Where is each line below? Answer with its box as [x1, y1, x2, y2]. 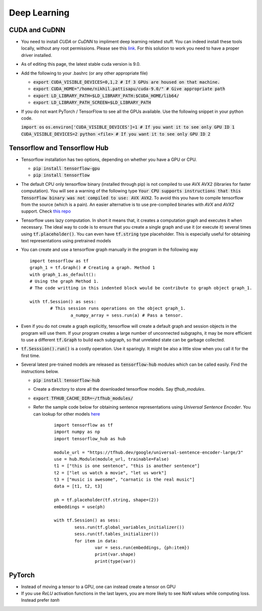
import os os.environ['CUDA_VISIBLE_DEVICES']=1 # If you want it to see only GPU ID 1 [21, 125, 235, 130]
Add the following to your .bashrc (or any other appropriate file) [21, 70, 148, 76]
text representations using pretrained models [21, 237, 111, 243]
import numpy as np [54, 429, 100, 435]
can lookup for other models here [33, 411, 100, 417]
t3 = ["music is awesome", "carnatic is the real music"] [54, 477, 195, 483]
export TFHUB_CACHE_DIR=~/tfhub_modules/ [33, 395, 133, 401]
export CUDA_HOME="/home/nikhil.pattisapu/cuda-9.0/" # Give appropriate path [33, 86, 226, 92]
